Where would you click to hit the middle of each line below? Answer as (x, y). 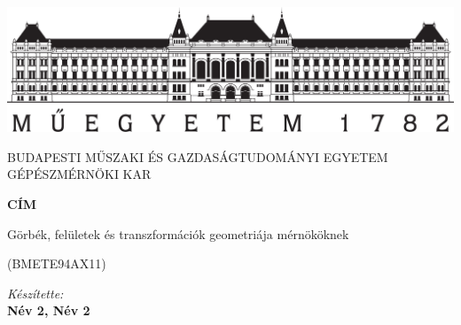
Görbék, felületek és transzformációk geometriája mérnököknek (178, 233)
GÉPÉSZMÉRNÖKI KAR (79, 174)
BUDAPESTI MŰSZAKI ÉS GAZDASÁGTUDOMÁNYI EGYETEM (198, 156)
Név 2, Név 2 (49, 310)
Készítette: (35, 293)
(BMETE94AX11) (57, 263)
